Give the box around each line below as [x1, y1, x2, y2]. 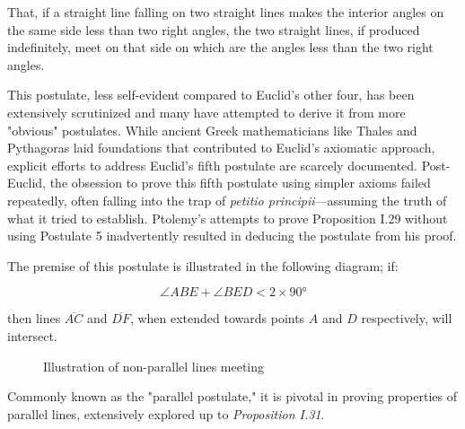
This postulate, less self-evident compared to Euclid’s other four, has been [7, 85, 415, 104]
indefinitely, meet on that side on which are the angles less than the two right [7, 38, 434, 57]
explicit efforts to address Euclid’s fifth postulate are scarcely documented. [7, 155, 417, 174]
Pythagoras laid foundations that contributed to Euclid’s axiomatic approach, [7, 138, 435, 157]
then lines [7, 309, 61, 328]
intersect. [7, 326, 57, 345]
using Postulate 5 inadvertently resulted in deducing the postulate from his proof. [7, 226, 457, 245]
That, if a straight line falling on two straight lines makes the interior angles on [7, 3, 444, 21]
